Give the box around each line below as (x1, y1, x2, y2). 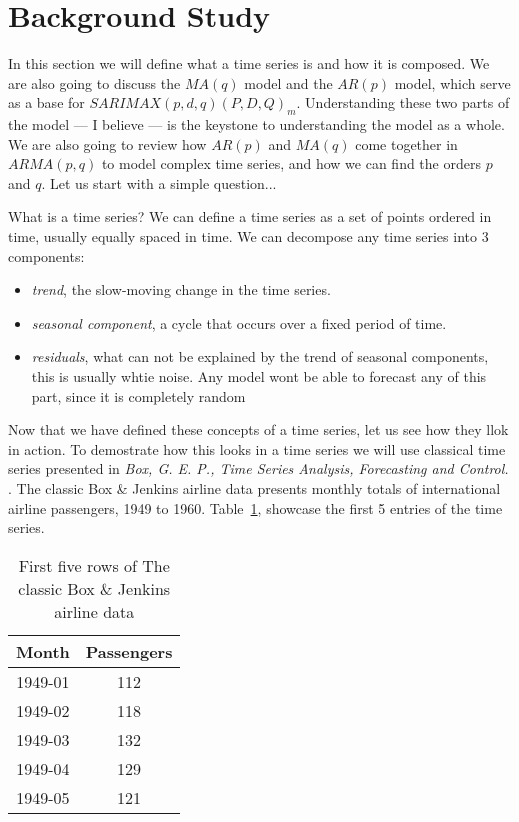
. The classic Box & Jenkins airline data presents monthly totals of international (8, 478, 501, 499)
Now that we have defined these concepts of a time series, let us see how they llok (8, 419, 509, 440)
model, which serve (394, 72, 511, 93)
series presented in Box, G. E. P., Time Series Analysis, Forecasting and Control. (8, 458, 509, 479)
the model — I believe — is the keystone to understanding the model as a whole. (8, 114, 505, 135)
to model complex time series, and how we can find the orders (101, 153, 481, 174)
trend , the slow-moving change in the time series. (31, 279, 331, 300)
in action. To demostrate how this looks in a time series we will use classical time (8, 438, 506, 459)
